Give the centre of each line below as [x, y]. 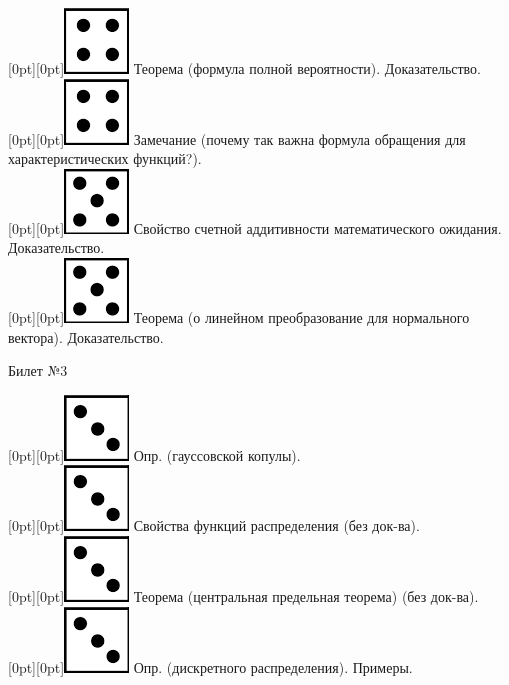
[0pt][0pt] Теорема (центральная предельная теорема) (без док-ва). [243, 595]
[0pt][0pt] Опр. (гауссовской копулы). [154, 454]
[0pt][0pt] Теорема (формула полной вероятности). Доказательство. [245, 68]
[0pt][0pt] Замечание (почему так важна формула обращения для [237, 138]
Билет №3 [38, 370]
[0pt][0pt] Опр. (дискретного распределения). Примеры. [210, 666]
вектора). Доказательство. [86, 336]
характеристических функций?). [105, 158]
